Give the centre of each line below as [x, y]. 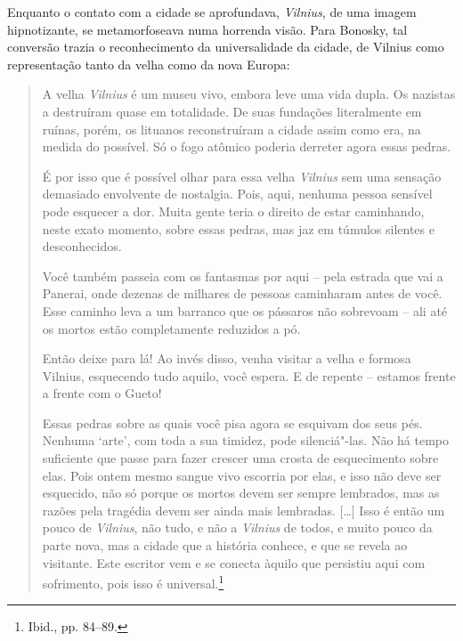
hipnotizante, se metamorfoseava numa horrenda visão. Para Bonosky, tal [207, 29]
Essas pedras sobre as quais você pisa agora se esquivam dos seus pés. [232, 422]
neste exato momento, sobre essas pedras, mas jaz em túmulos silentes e [238, 228]
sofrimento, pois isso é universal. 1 [133, 582]
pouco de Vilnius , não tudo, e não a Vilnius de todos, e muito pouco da [237, 527]
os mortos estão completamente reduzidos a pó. [171, 328]
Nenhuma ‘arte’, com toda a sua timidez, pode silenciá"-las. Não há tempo [245, 440]
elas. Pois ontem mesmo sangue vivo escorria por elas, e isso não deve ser [242, 475]
